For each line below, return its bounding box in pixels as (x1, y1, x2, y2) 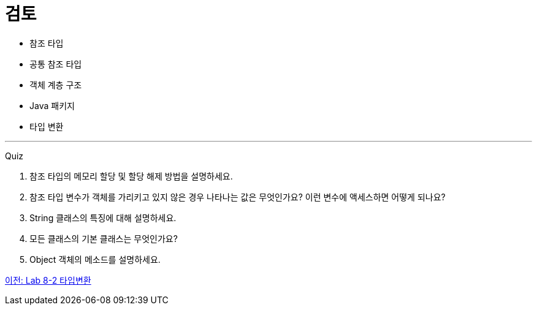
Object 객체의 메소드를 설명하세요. (29, 254, 161, 265)
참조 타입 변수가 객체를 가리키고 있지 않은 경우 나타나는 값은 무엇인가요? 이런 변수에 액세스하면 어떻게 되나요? (29, 191, 446, 202)
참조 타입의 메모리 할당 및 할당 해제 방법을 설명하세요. (29, 170, 233, 181)
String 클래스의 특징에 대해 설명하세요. (29, 212, 177, 223)
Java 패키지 (29, 100, 75, 111)
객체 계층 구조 (29, 79, 82, 90)
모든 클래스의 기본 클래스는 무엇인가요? (29, 233, 178, 244)
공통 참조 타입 (29, 58, 82, 69)
